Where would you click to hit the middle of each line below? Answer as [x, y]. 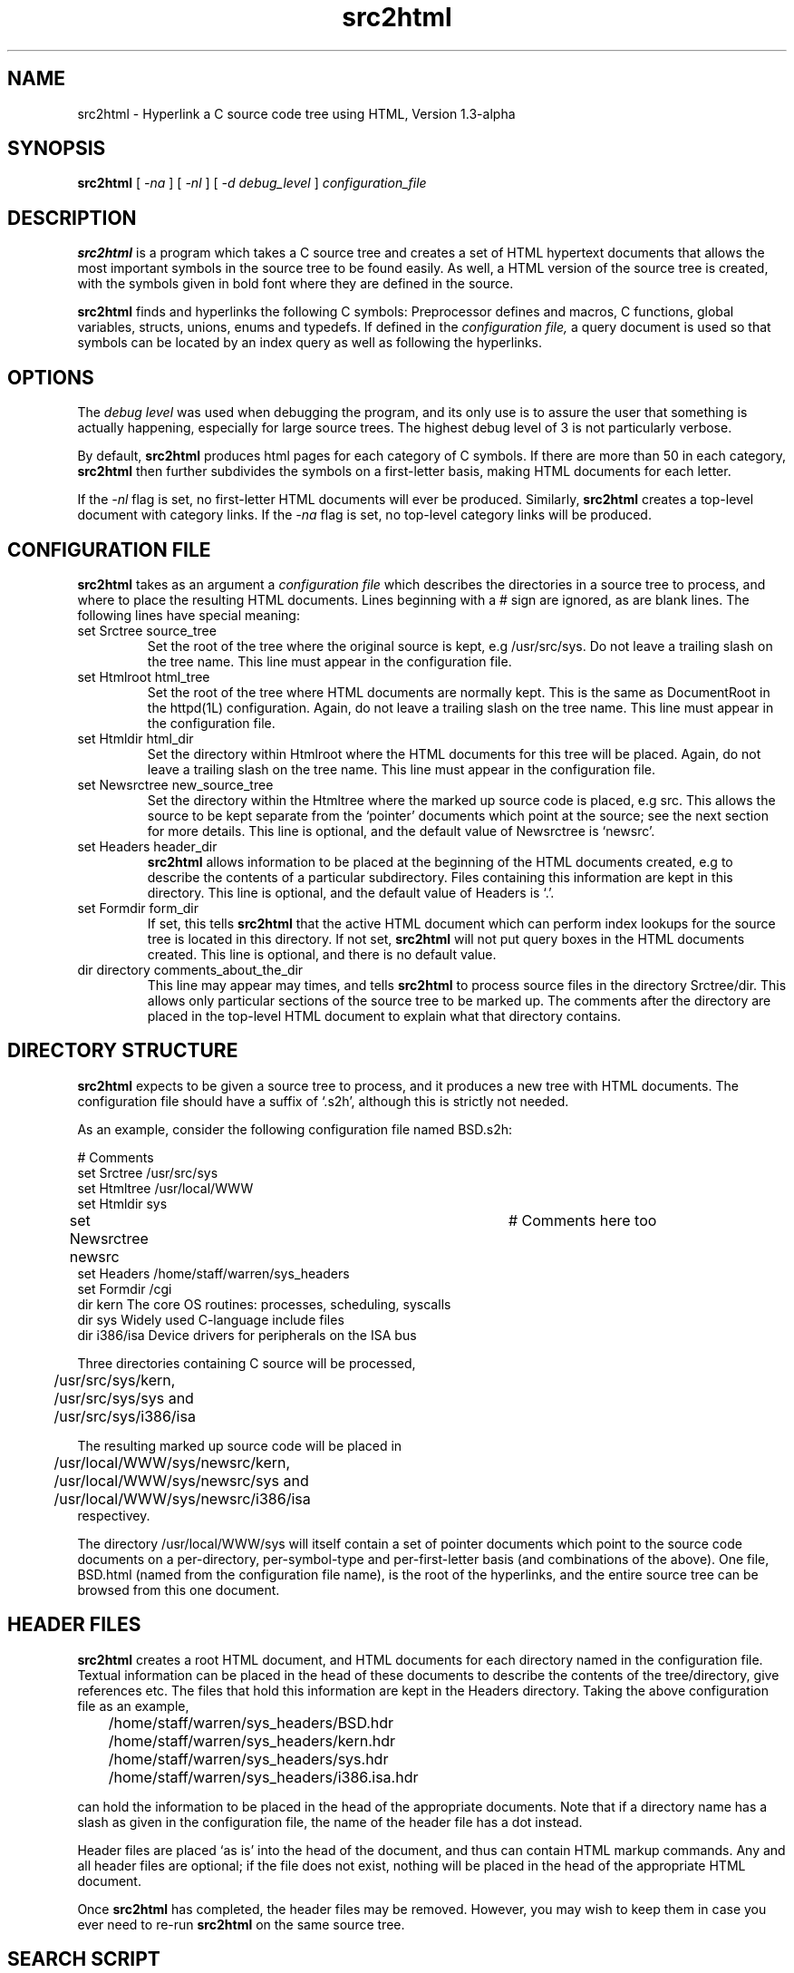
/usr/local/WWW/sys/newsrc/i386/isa [182, 1498]
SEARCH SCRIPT [84, 1959]
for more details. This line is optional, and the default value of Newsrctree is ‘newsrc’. [401, 831]
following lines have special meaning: [189, 615]
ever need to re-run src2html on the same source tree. [241, 1924]
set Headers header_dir [147, 846]
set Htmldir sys [122, 1203]
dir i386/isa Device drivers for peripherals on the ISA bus [247, 1335]
